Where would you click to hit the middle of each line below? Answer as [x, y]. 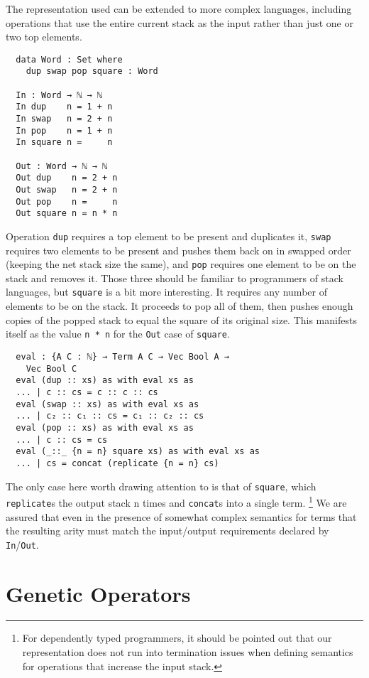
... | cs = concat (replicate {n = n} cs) [117, 463]
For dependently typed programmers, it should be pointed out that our [177, 638]
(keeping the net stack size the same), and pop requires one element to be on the [181, 264]
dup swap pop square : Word [92, 71]
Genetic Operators [98, 593]
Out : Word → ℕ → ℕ [62, 166]
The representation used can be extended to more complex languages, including [179, 9]
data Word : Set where [69, 59]
